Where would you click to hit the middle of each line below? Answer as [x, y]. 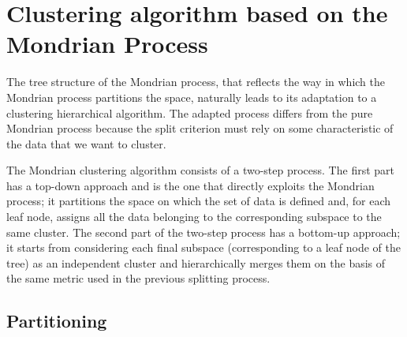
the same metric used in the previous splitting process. [138, 278]
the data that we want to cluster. [86, 143]
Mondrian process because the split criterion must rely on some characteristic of [200, 128]
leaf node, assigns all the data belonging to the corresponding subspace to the [194, 217]
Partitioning [57, 321]
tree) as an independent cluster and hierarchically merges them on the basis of [196, 262]
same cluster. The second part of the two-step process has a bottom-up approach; [203, 232]
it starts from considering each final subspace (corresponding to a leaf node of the [203, 247]
